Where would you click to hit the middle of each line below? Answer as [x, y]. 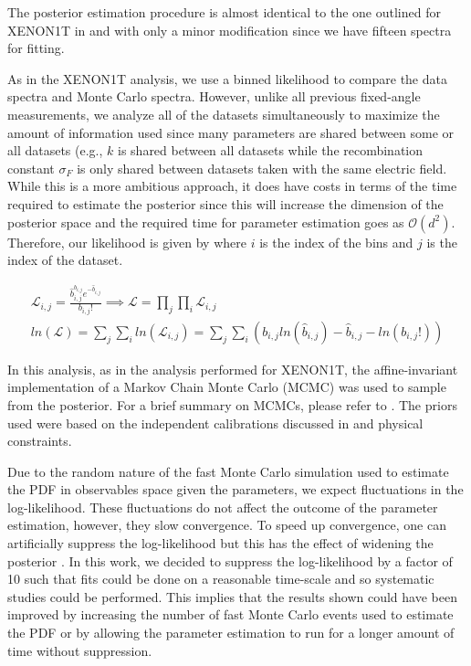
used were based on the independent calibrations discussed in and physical [215, 423]
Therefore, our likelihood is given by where [127, 242]
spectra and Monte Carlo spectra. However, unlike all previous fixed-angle [214, 96]
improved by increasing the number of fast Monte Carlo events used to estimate [230, 614]
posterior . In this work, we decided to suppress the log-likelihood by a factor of [230, 560]
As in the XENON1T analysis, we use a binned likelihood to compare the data [227, 78]
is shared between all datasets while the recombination [271, 150]
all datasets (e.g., [55, 150]
